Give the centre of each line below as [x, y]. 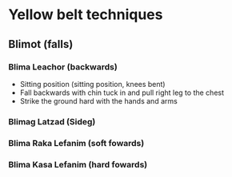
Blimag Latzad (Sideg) [52, 121]
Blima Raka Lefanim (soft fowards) [76, 143]
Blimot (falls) [41, 44]
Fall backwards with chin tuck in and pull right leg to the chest [122, 92]
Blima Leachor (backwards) [63, 67]
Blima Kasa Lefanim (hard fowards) [78, 164]
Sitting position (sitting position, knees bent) [92, 84]
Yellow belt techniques [86, 15]
